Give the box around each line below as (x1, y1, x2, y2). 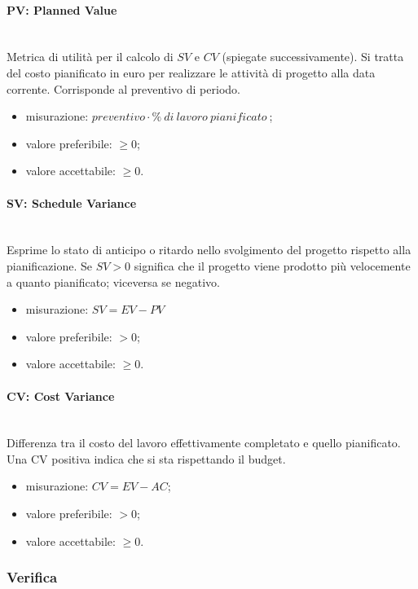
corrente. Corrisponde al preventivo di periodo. (7, 80, 240, 97)
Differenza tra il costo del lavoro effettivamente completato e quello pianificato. (7, 434, 401, 451)
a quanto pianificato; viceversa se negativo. (7, 273, 220, 290)
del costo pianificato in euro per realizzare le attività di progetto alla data (7, 64, 376, 81)
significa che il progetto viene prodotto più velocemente (134, 257, 411, 274)
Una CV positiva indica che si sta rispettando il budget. (7, 450, 286, 467)
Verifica (7, 567, 58, 587)
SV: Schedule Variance (7, 194, 137, 211)
